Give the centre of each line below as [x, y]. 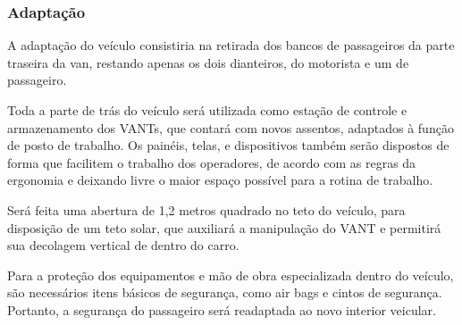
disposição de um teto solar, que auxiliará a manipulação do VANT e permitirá [224, 227]
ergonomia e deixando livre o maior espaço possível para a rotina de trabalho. [220, 180]
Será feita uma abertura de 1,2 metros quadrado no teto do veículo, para [206, 209]
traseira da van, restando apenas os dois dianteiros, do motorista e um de [208, 62]
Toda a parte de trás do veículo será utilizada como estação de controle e [207, 110]
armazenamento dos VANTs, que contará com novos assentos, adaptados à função [231, 127]
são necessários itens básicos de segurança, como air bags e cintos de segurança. [225, 292]
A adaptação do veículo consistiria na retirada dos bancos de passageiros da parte [231, 45]
